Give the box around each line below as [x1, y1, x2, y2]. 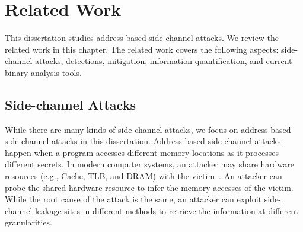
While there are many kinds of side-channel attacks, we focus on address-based [5, 123, 291, 135]
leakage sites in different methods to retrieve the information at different [34, 204, 299, 217]
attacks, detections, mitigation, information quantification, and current [34, 55, 292, 67]
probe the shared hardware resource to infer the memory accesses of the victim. [5, 181, 294, 193]
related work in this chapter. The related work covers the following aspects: [5, 43, 279, 55]
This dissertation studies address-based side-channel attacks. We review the [5, 31, 279, 44]
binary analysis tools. [5, 66, 82, 78]
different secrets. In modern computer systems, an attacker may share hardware [5, 158, 294, 170]
